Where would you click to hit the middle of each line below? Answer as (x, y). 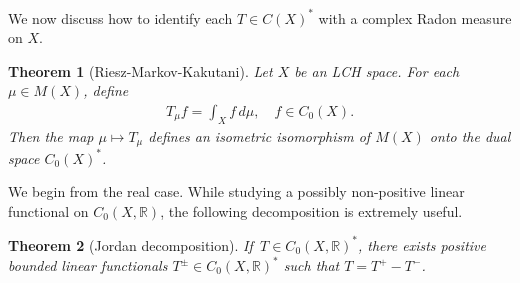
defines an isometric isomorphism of (259, 135)
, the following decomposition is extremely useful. (311, 210)
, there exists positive (422, 244)
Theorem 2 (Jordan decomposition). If (130, 244)
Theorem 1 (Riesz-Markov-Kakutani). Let (140, 70)
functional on (48, 210)
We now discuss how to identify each (120, 17)
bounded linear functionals (88, 265)
